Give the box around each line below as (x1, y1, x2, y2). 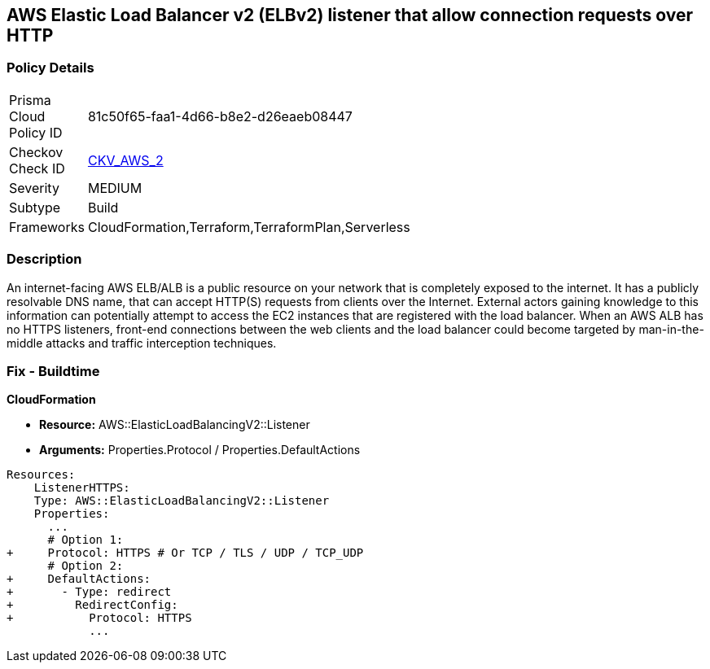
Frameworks (9, 218, 85, 235)
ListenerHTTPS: (33, 481, 130, 495)
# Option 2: (47, 559, 124, 573)
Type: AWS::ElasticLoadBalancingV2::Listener (33, 494, 330, 508)
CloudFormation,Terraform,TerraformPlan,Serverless (87, 218, 410, 235)
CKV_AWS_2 (87, 151, 164, 168)
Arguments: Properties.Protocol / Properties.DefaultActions (39, 443, 361, 457)
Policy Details (7, 59, 94, 77)
